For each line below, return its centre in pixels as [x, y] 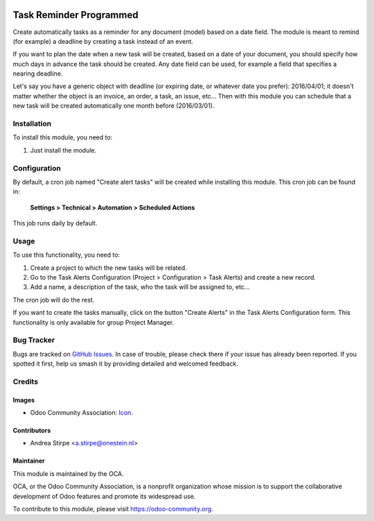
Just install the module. [63, 150]
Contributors [32, 431]
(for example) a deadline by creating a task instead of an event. [103, 41]
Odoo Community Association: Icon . [81, 413]
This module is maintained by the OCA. [68, 473]
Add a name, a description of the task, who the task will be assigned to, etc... [140, 287]
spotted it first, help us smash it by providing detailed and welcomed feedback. [125, 364]
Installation [32, 123]
